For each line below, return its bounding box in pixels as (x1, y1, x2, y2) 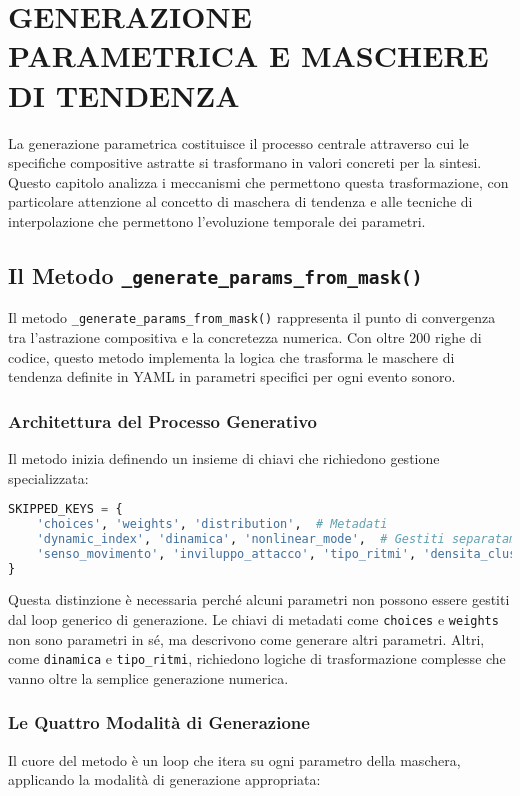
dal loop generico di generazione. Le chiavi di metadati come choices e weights (8, 609, 499, 630)
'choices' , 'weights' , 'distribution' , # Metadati (36, 516, 388, 531)
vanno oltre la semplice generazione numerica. (8, 667, 289, 688)
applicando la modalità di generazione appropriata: (8, 769, 321, 790)
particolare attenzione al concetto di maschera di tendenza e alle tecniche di (8, 191, 473, 212)
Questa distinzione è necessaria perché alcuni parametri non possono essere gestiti (8, 589, 510, 610)
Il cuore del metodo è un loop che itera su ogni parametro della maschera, (8, 749, 461, 770)
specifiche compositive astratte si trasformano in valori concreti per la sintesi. (8, 152, 482, 173)
